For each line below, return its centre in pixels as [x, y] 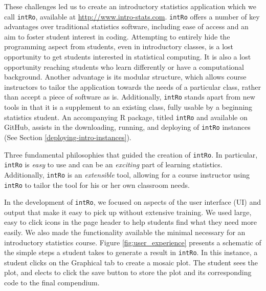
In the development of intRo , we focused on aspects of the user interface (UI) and [133, 202]
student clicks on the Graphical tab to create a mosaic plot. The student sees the [131, 262]
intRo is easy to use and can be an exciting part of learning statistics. [113, 164]
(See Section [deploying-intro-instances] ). [68, 137]
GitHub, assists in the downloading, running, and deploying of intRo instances [127, 127]
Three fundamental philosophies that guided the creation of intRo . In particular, [131, 154]
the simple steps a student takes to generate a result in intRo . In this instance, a [131, 252]
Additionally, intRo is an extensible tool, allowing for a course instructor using [127, 174]
